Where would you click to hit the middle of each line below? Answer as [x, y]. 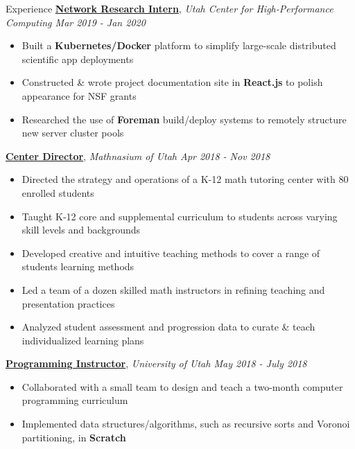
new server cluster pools [73, 133]
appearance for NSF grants [79, 95]
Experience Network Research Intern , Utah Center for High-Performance [170, 8]
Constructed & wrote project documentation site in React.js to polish [172, 82]
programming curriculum [75, 400]
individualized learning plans [83, 340]
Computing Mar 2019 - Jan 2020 [76, 22]
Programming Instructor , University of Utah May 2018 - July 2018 [156, 363]
